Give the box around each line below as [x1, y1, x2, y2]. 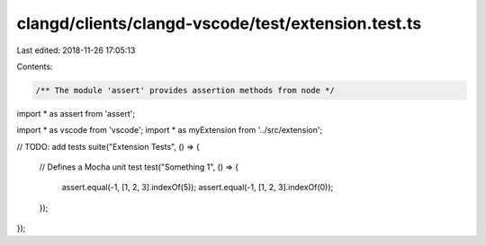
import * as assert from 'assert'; [16, 108, 135, 118]
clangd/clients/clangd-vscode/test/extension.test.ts [16, 13, 422, 33]
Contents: [16, 61, 53, 72]
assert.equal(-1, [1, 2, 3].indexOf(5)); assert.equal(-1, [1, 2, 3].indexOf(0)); [61, 182, 334, 193]
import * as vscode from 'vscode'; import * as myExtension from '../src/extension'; [16, 125, 323, 136]
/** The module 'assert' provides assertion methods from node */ [35, 85, 335, 95]
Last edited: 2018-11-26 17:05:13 [16, 45, 136, 56]
